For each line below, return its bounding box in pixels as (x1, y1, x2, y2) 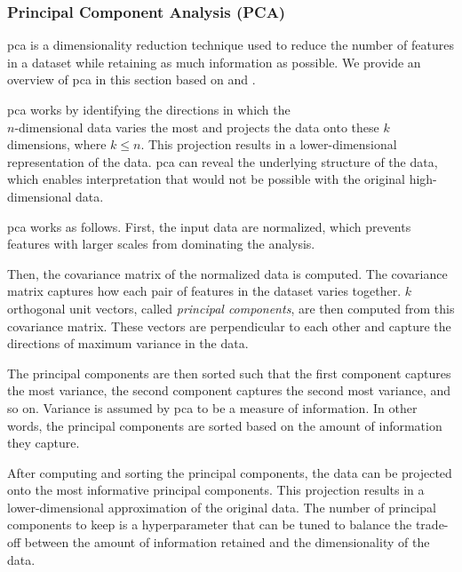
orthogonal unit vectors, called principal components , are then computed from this (7, 298, 455, 317)
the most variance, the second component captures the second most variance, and (7, 381, 450, 400)
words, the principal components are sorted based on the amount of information (7, 416, 442, 434)
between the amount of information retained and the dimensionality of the (24, 533, 430, 552)
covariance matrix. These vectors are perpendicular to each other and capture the (7, 316, 451, 335)
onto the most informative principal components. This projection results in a (7, 481, 425, 499)
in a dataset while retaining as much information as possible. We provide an (7, 52, 421, 71)
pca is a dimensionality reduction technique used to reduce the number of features (7, 36, 454, 54)
